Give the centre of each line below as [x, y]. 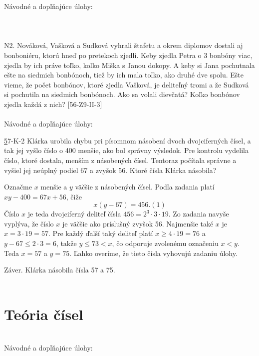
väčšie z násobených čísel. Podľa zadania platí [145, 187]
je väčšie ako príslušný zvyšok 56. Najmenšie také [138, 223]
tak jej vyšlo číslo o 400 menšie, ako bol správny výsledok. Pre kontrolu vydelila [126, 150]
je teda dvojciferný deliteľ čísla [74, 214]
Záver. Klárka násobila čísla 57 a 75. [60, 270]
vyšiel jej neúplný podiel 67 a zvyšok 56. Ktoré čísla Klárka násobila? [110, 170]
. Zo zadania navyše [199, 214]
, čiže [74, 196]
